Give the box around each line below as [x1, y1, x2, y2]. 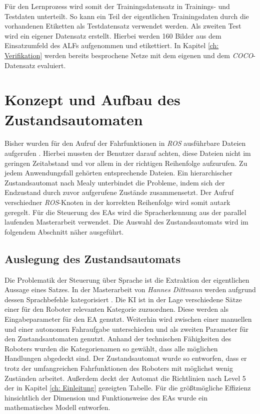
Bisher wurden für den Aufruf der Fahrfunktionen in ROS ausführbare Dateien [4, 138, 246, 148]
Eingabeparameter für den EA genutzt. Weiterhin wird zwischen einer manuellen [4, 313, 252, 324]
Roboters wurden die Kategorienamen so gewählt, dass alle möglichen [4, 343, 218, 353]
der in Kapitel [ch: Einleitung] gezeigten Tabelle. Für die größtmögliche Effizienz [4, 382, 251, 393]
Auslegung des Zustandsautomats [4, 251, 181, 266]
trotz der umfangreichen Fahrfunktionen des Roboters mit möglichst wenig [4, 362, 233, 373]
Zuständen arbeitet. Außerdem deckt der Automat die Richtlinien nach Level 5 [4, 372, 246, 383]
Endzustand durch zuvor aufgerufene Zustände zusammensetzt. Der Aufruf [4, 187, 234, 197]
